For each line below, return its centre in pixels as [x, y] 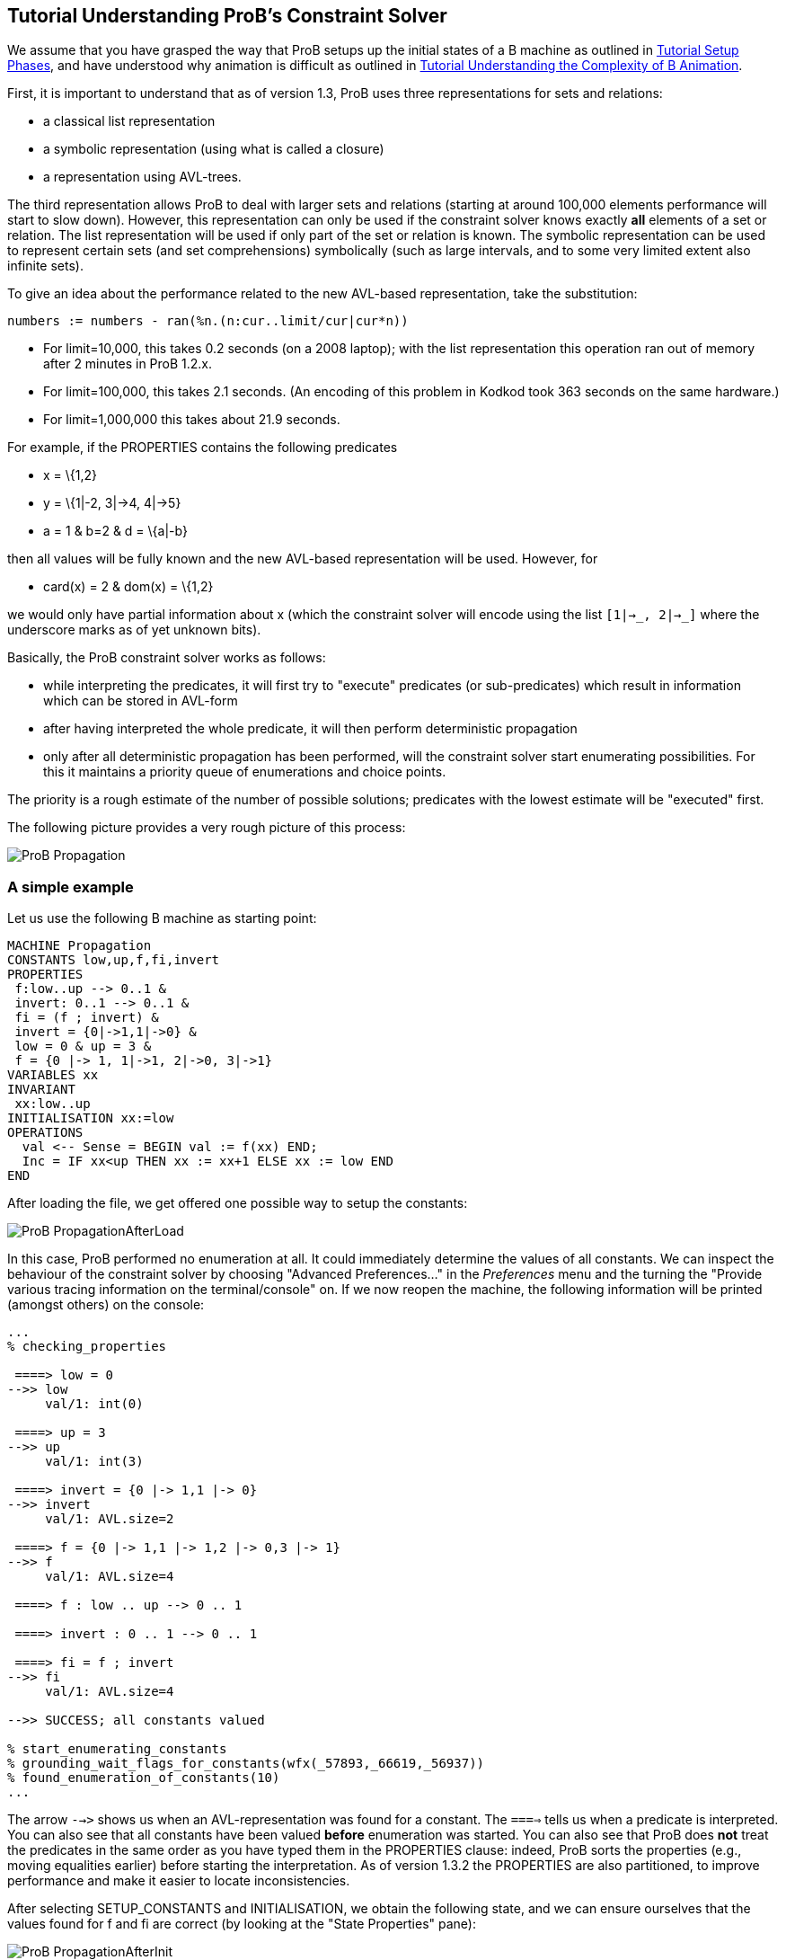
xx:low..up [53, 1104]
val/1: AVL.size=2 [110, 1519]
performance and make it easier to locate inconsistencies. [179, 1881]
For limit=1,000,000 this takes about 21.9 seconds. [192, 420]
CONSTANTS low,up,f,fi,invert [114, 960]
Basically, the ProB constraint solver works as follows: [167, 658]
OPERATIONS [45, 1133]
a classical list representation [129, 121]
